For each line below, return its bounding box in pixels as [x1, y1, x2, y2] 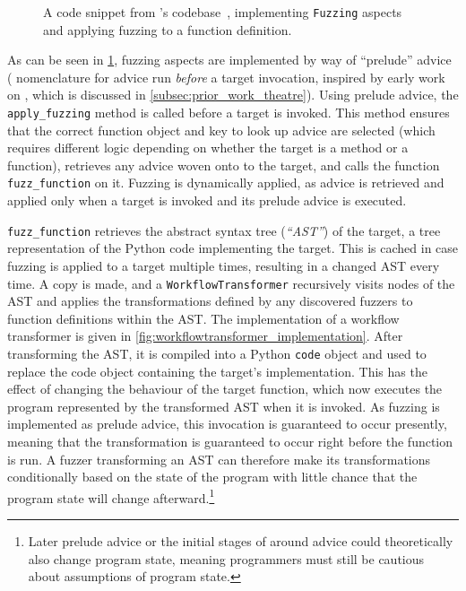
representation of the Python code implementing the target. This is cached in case [7, 239, 459, 257]
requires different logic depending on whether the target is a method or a [7, 138, 409, 157]
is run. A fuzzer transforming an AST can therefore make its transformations [7, 449, 431, 468]
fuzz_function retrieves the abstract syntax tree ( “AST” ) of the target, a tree [7, 221, 441, 239]
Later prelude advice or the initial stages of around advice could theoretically [28, 532, 453, 551]
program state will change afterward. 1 [7, 485, 215, 507]
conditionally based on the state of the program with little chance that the [7, 467, 418, 486]
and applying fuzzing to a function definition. [43, 20, 292, 39]
